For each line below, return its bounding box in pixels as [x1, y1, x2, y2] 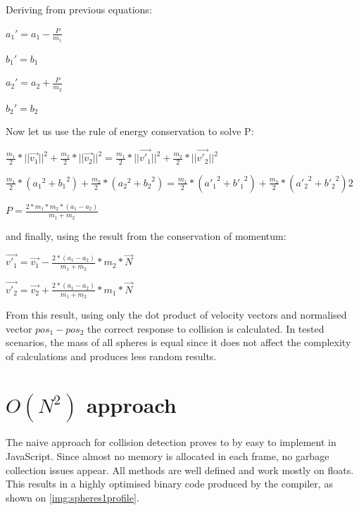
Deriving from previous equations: [6, 2, 152, 16]
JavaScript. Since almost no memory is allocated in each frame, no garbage [6, 448, 329, 463]
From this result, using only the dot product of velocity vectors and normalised [6, 307, 347, 321]
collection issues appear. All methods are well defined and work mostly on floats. [6, 462, 354, 477]
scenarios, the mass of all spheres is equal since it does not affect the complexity [6, 335, 351, 350]
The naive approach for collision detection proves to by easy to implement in [6, 435, 336, 450]
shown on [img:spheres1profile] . [6, 490, 139, 504]
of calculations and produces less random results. [6, 348, 217, 363]
